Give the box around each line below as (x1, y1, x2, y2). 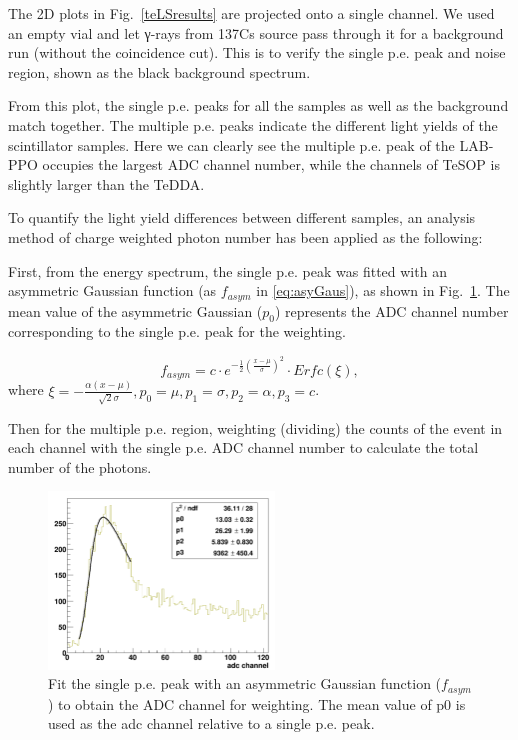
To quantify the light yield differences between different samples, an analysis (8, 207, 476, 228)
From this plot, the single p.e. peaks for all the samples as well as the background (8, 95, 509, 116)
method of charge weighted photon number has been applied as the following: (8, 226, 483, 247)
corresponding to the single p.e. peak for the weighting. (8, 321, 346, 342)
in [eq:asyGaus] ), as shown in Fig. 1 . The (256, 280, 510, 301)
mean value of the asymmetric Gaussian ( (8, 300, 263, 321)
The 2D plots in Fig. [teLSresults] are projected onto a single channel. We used (8, 3, 495, 23)
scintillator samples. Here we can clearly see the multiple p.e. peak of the (8, 134, 455, 155)
